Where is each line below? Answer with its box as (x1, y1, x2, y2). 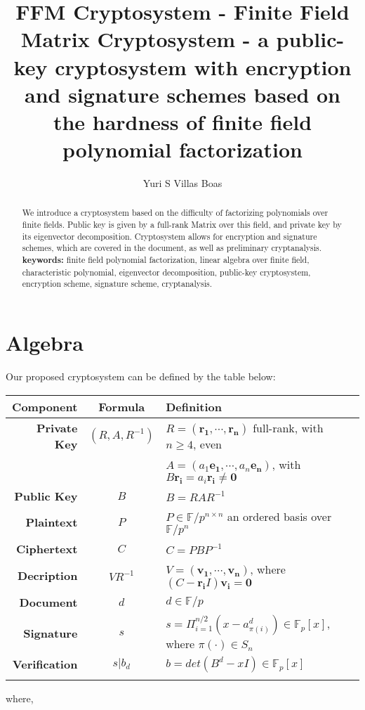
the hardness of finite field (53, 107, 312, 136)
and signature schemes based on (24, 79, 341, 108)
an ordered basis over (227, 508, 332, 524)
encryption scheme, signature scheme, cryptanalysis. (22, 278, 213, 290)
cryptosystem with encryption (55, 52, 352, 81)
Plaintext (25, 514, 78, 531)
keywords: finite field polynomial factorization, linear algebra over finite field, (22, 254, 310, 266)
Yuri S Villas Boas (142, 176, 223, 191)
